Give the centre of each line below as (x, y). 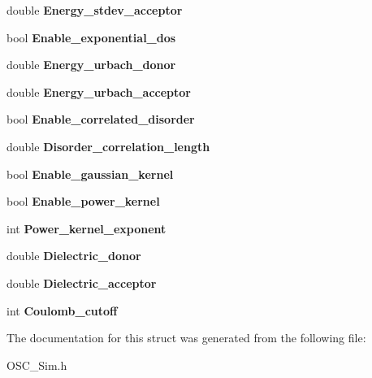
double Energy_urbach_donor (91, 65)
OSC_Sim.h (37, 365)
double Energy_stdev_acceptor (95, 10)
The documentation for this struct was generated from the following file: (186, 338)
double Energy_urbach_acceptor (99, 91)
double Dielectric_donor (74, 256)
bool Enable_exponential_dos (91, 37)
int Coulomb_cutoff (62, 310)
